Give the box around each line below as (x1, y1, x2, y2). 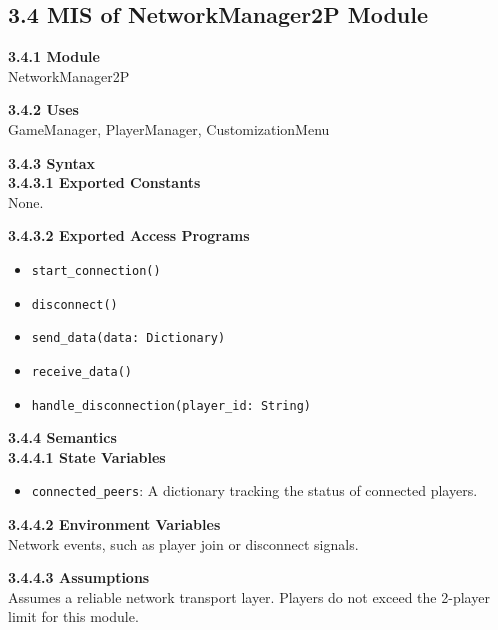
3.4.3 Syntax (8, 152, 95, 173)
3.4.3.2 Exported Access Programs (8, 225, 250, 246)
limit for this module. (8, 606, 139, 627)
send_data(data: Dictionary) (31, 331, 226, 346)
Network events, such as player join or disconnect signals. (8, 533, 359, 554)
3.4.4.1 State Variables (8, 446, 166, 467)
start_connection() (31, 263, 161, 278)
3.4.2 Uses (8, 99, 79, 120)
